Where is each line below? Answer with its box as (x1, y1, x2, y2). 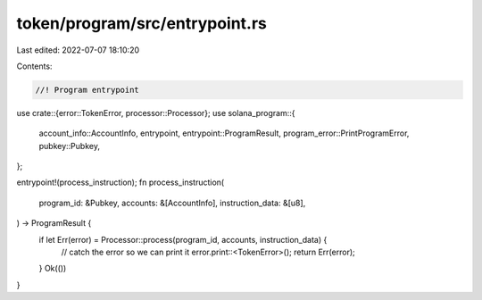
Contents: (16, 61, 53, 71)
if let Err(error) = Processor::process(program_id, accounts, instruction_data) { (38, 234, 328, 245)
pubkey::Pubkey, (38, 140, 100, 151)
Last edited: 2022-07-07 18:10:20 (16, 45, 140, 55)
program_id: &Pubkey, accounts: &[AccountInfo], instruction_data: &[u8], (38, 197, 306, 208)
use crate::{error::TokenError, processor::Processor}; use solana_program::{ (16, 107, 295, 118)
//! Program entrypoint (35, 85, 140, 95)
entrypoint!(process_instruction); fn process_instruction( (16, 177, 225, 187)
